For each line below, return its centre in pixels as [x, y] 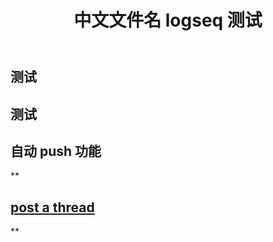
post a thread [52, 207]
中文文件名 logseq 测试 [168, 20]
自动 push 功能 [56, 151]
